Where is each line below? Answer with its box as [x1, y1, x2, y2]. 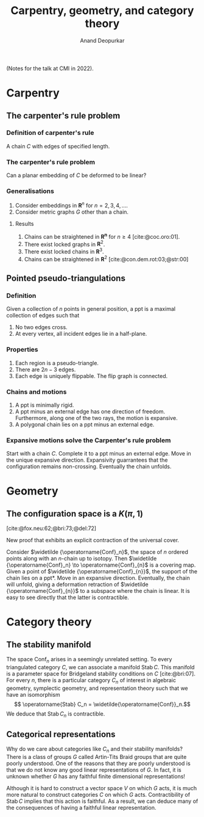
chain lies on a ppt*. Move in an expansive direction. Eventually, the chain [6, 575, 190, 582]
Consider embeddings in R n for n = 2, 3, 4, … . [15, 201, 128, 209]
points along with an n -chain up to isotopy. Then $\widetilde [6, 555, 157, 562]
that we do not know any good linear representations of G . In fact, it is [6, 766, 181, 774]
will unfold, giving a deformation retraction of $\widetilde [6, 581, 149, 588]
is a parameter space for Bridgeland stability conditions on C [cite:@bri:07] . [6, 670, 196, 678]
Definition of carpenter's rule [6, 129, 94, 137]
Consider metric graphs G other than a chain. [15, 208, 129, 216]
